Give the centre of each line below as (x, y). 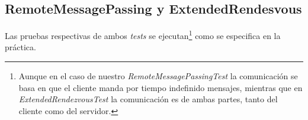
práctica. (20, 47)
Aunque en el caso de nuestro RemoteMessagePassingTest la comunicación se (158, 76)
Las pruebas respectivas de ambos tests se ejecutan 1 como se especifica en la (143, 35)
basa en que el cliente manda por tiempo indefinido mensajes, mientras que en (161, 87)
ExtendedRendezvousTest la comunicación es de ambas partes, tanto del (148, 99)
